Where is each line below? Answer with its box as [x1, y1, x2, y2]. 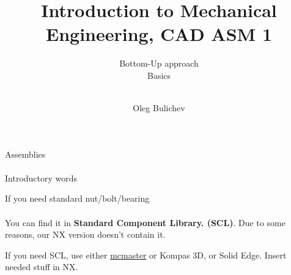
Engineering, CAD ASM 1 [46, 21, 272, 46]
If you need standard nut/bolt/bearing [5, 192, 150, 205]
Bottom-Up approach [119, 57, 199, 70]
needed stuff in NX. [5, 260, 78, 273]
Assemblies [5, 147, 46, 160]
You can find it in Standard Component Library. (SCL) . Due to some [5, 216, 285, 229]
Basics [147, 68, 171, 81]
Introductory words [5, 171, 78, 184]
